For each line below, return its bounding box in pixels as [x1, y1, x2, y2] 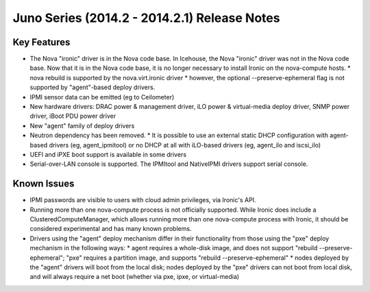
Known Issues [12, 178, 75, 190]
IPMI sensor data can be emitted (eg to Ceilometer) [29, 93, 175, 101]
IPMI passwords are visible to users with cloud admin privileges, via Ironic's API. [29, 196, 256, 204]
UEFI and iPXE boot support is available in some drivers [29, 150, 187, 158]
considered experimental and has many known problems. [29, 225, 192, 233]
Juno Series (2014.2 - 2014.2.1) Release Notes [12, 10, 280, 25]
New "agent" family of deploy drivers [29, 121, 135, 130]
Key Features [12, 36, 71, 48]
